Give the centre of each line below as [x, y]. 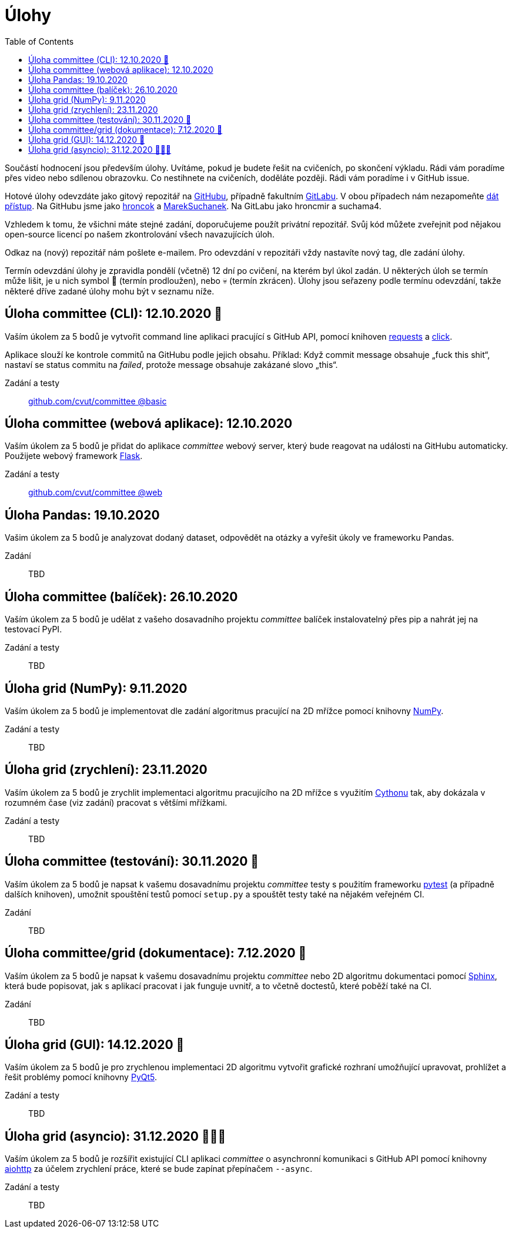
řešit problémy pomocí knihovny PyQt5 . [81, 1077]
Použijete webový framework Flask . [74, 456]
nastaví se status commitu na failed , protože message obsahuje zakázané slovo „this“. [171, 364]
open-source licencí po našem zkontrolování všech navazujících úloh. [140, 234]
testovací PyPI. [34, 629]
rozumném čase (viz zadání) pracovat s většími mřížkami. [116, 802]
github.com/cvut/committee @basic [98, 401]
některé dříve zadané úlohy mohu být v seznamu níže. [110, 291]
